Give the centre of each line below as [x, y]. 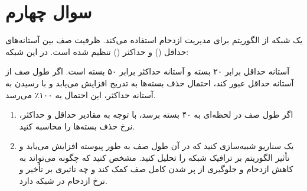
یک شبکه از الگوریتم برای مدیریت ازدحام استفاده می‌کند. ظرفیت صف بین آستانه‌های [154, 40]
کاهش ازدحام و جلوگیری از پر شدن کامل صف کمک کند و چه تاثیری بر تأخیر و [156, 169]
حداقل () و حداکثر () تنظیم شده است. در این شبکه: [97, 51]
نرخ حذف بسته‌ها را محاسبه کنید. [77, 126]
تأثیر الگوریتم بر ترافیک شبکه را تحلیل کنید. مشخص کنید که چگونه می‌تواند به [154, 157]
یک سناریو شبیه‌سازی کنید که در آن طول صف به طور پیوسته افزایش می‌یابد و [156, 146]
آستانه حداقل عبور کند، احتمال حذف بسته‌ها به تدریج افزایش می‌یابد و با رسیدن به [150, 82]
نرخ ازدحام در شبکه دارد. [63, 181]
